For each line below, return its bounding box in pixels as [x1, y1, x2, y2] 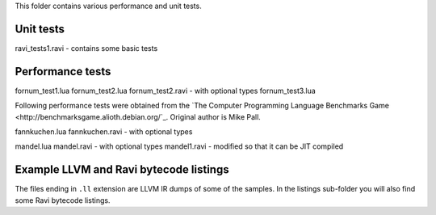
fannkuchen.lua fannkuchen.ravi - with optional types [15, 126, 193, 137]
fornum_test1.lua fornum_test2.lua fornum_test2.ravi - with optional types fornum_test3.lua [15, 86, 317, 95]
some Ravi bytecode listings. [15, 195, 111, 205]
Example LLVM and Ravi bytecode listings [15, 162, 229, 177]
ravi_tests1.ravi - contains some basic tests [15, 43, 158, 53]
